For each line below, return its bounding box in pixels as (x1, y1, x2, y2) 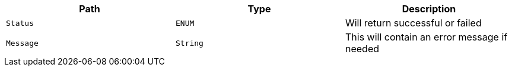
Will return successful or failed (345, 17, 482, 29)
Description (402, 3, 456, 15)
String (175, 38, 203, 48)
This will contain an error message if (345, 31, 508, 43)
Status (6, 18, 34, 28)
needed (345, 43, 379, 55)
